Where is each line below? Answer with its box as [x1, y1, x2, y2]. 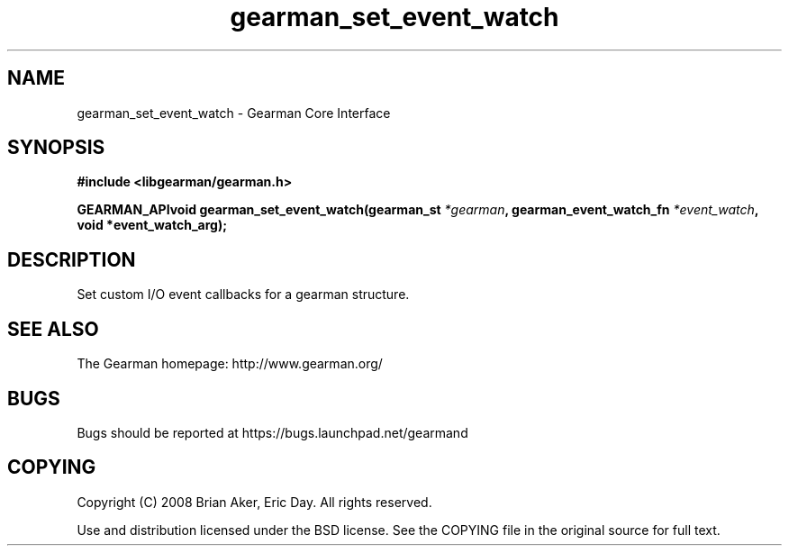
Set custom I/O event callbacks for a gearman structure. [77, 286, 410, 303]
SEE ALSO [7, 317, 99, 340]
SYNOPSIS [7, 136, 105, 159]
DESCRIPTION [7, 248, 136, 271]
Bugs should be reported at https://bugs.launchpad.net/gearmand [77, 424, 468, 440]
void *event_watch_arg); [77, 217, 227, 233]
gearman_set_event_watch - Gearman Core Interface [77, 104, 391, 121]
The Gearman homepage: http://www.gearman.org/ [77, 356, 383, 372]
